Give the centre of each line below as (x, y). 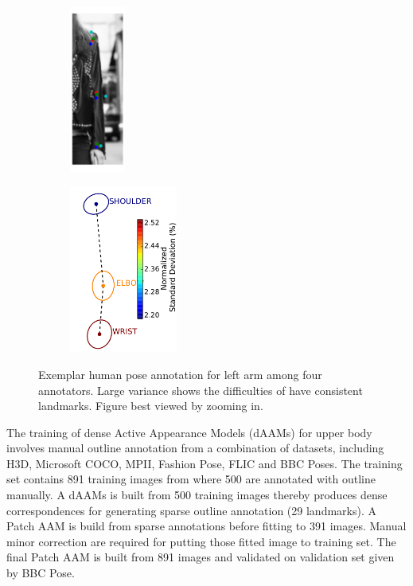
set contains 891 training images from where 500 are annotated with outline (191, 479)
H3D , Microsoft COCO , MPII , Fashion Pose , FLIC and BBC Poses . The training (205, 463)
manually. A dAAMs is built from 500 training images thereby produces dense (197, 495)
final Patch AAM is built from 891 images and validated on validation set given (201, 557)
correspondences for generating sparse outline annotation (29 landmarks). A (191, 510)
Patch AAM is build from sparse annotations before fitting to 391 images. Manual (206, 526)
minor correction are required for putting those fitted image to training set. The (201, 541)
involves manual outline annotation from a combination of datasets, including (195, 448)
